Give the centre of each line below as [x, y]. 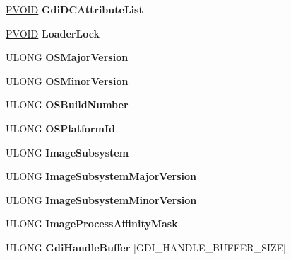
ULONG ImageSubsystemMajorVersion [101, 176]
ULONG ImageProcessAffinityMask [92, 224]
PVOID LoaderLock [53, 33]
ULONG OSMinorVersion [67, 80]
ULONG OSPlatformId [60, 128]
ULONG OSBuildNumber [67, 104]
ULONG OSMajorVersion [67, 57]
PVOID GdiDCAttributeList [75, 9]
